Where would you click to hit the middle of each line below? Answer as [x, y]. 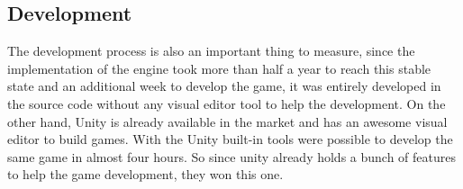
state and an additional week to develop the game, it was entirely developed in [224, 86]
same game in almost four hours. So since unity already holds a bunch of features [232, 156]
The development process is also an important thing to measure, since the [211, 51]
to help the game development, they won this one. [145, 174]
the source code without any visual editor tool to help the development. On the [227, 103]
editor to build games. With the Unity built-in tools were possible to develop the [230, 139]
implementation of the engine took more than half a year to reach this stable [219, 68]
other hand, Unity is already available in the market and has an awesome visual [227, 121]
